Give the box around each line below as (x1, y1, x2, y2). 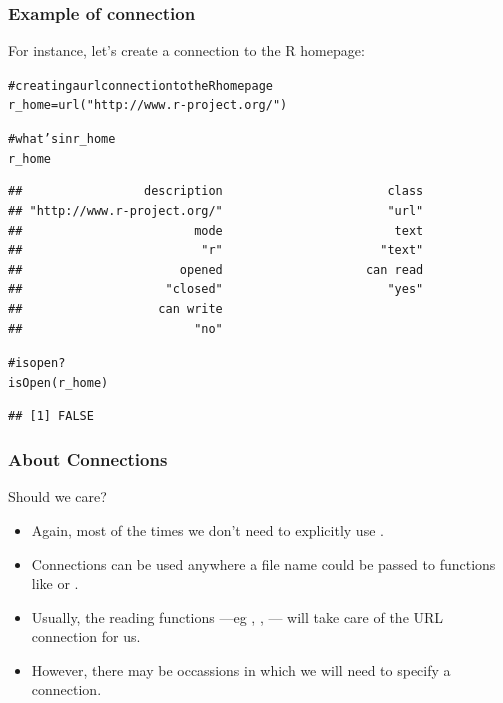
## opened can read (8, 262, 424, 277)
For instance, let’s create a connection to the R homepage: (8, 40, 365, 61)
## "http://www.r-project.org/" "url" (8, 204, 424, 219)
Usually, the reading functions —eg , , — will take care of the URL (31, 606, 444, 627)
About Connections (8, 447, 168, 472)
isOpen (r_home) (8, 375, 109, 390)
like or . (31, 573, 79, 594)
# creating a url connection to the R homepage (8, 78, 273, 93)
